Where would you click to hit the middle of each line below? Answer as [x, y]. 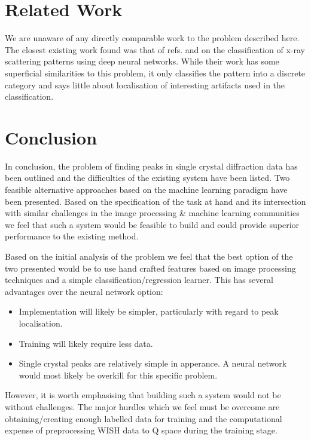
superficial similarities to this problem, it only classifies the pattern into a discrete [155, 73]
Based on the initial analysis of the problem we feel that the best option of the [149, 256]
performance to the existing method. [72, 236]
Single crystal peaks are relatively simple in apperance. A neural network [153, 363]
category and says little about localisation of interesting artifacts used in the [145, 84]
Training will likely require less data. [86, 343]
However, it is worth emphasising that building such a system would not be [143, 395]
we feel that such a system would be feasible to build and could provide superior [152, 224]
